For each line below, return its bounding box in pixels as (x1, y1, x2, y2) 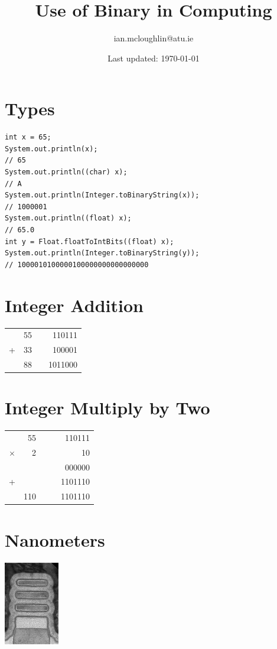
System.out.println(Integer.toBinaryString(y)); (5, 249, 200, 258)
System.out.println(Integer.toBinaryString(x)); (5, 191, 200, 200)
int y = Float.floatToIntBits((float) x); (5, 237, 174, 246)
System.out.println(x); (5, 144, 98, 153)
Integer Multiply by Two (5, 395, 210, 420)
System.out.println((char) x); (5, 168, 128, 177)
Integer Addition (5, 293, 144, 317)
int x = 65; (5, 133, 51, 142)
